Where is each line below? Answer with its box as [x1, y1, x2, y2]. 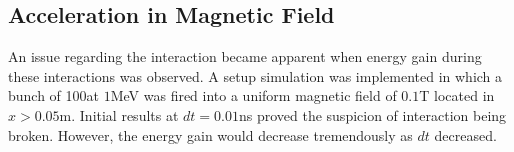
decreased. [434, 124, 497, 145]
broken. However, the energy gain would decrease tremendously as [8, 124, 413, 145]
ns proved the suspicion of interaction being [238, 104, 507, 125]
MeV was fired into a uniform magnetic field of [110, 85, 397, 106]
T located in [419, 85, 495, 106]
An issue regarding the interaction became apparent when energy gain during [8, 46, 482, 67]
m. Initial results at [59, 104, 179, 125]
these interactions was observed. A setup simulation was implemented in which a [8, 65, 503, 86]
